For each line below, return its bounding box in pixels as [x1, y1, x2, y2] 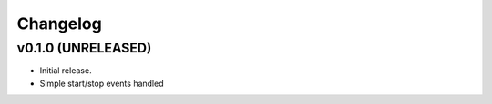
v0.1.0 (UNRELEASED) [16, 40, 152, 56]
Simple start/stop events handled [39, 78, 164, 89]
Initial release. [39, 65, 92, 76]
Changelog [16, 14, 102, 33]
